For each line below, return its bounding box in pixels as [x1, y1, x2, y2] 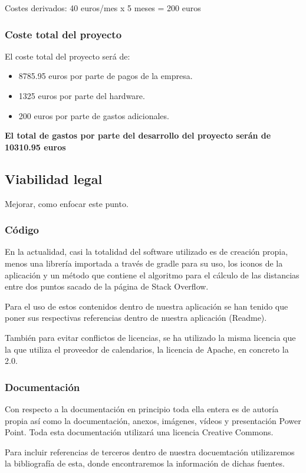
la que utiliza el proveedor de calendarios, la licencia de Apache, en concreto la [5, 343, 289, 355]
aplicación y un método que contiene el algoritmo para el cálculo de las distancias [5, 268, 300, 281]
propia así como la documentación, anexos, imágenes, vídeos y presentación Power [5, 414, 301, 426]
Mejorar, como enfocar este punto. [5, 197, 129, 209]
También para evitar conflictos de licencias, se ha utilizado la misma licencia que [5, 331, 296, 343]
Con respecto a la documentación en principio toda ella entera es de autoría [5, 402, 279, 415]
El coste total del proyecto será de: [5, 50, 130, 62]
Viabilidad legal [5, 169, 103, 188]
